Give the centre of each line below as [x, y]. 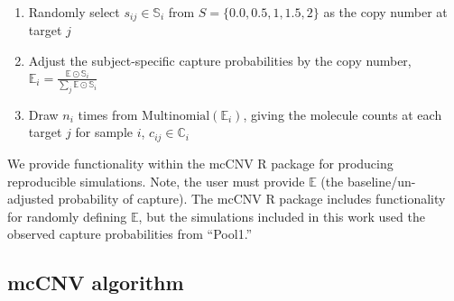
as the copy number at [385, 12]
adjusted [31, 199]
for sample [104, 132]
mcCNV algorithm [96, 283]
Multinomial [176, 116]
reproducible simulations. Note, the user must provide [156, 181]
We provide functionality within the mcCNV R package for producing [200, 163]
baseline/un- [381, 181]
